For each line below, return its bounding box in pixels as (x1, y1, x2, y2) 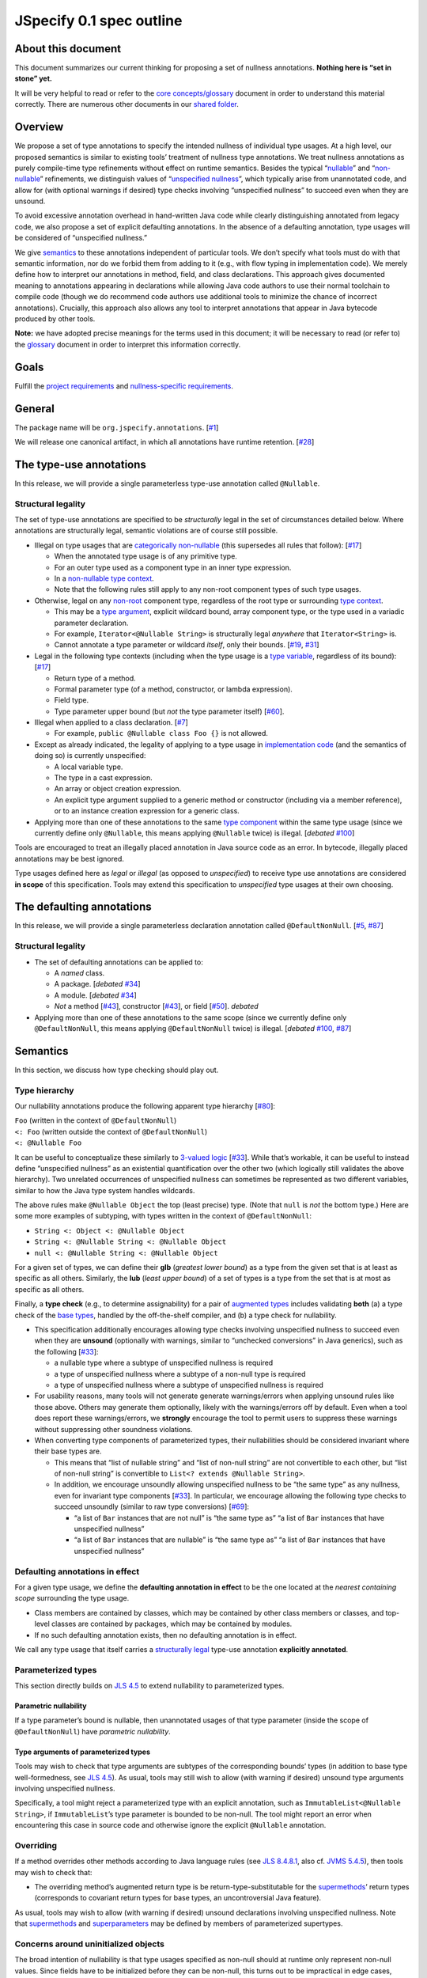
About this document (14, 42, 122, 55)
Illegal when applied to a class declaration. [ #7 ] (34, 718, 189, 727)
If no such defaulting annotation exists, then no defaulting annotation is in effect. (34, 1630, 297, 1639)
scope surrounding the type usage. (14, 1593, 130, 1603)
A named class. (54, 968, 105, 977)
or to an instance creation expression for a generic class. (54, 806, 240, 816)
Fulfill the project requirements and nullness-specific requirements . (14, 381, 233, 391)
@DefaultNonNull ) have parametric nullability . (14, 1726, 172, 1736)
